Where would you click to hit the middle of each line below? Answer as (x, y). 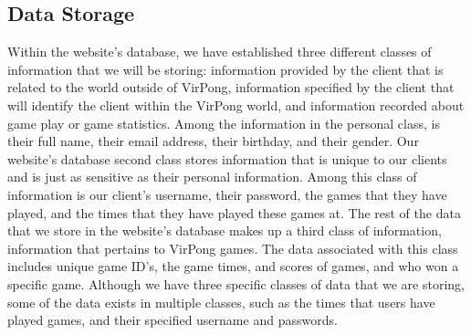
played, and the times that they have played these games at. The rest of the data (234, 212)
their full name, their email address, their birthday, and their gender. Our (213, 141)
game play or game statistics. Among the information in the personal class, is (224, 123)
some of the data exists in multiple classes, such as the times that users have (221, 302)
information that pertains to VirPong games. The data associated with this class (233, 248)
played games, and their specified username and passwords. (173, 320)
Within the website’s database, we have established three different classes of (220, 52)
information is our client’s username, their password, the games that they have (227, 194)
